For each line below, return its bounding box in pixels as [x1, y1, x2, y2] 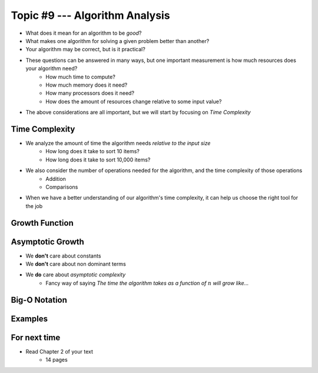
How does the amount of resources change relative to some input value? [45, 98, 222, 105]
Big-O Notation [11, 295, 68, 305]
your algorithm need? [25, 65, 78, 72]
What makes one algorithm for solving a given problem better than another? [25, 37, 210, 44]
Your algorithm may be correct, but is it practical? [25, 46, 145, 53]
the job [25, 202, 43, 209]
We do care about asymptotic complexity [25, 271, 126, 278]
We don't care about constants [25, 252, 101, 259]
